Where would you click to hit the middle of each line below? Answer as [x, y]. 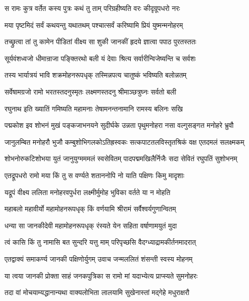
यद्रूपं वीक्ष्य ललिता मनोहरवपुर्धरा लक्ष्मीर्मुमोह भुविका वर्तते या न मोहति [87, 192]
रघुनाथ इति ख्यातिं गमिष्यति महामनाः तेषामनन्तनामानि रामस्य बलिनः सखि [94, 108]
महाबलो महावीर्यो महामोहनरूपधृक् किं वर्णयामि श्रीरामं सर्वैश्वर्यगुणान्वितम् [90, 209]
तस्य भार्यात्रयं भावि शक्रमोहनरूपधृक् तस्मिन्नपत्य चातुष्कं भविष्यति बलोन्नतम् [96, 75]
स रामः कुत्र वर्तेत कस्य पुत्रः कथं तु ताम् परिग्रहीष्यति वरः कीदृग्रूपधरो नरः [92, 8]
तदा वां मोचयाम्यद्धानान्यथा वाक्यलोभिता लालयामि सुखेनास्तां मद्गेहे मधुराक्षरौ [97, 292]
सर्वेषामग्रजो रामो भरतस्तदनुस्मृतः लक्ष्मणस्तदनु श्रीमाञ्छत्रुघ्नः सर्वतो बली [90, 91]
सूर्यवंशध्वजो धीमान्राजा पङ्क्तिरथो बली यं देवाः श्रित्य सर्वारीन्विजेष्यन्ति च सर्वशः [100, 58]
